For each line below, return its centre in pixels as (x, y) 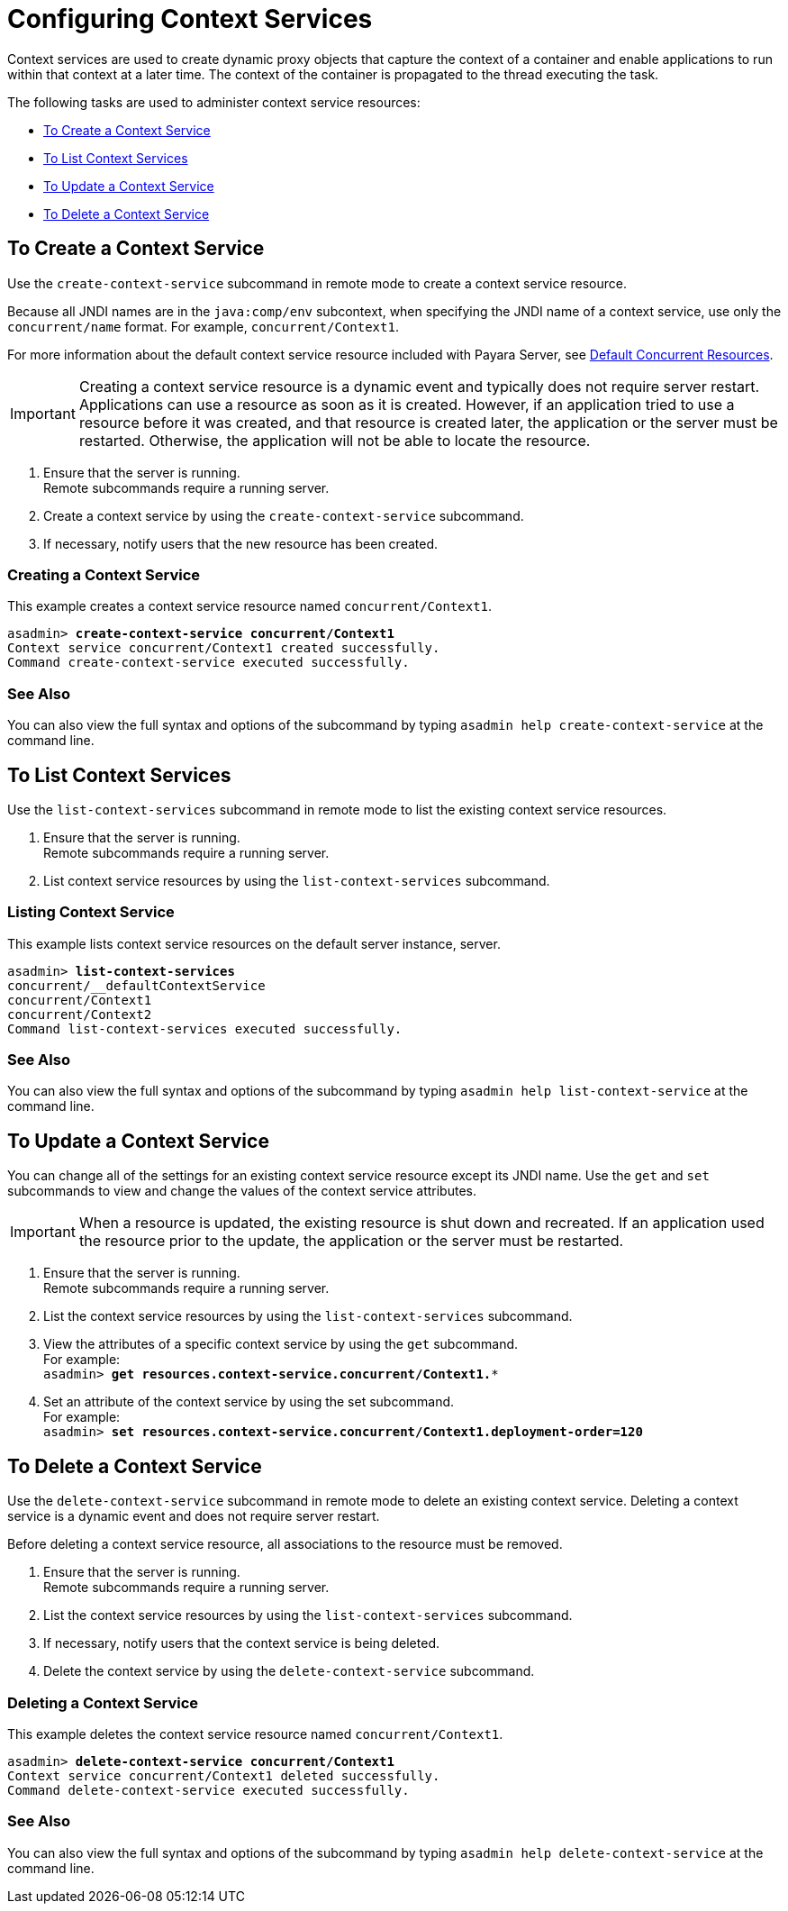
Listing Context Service (91, 912)
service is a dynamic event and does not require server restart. (194, 1516)
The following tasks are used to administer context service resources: (214, 102)
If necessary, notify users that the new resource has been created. (241, 543)
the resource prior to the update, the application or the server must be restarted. (351, 1241)
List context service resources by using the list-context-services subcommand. (297, 880)
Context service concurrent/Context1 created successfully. (224, 648)
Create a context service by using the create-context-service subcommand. (284, 515)
